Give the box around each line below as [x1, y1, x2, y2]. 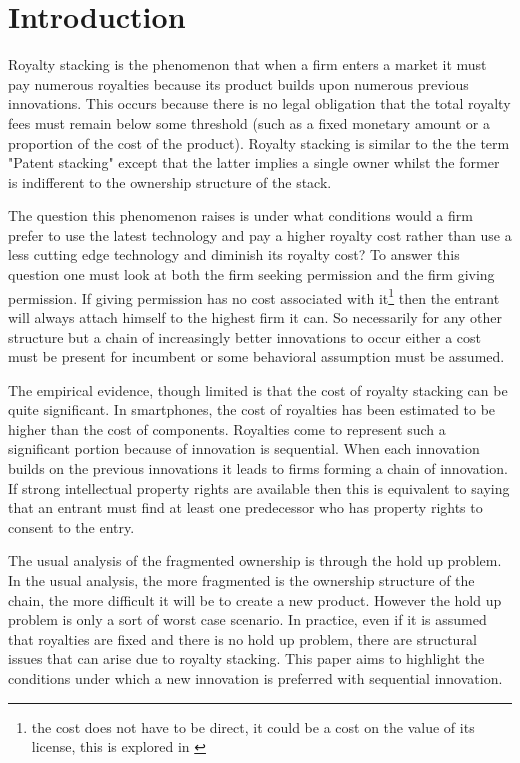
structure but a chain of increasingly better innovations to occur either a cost [8, 326, 482, 347]
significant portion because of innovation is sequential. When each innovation [8, 438, 480, 459]
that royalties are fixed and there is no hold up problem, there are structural [8, 628, 477, 649]
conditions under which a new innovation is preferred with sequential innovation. [8, 668, 503, 688]
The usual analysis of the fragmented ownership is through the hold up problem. [8, 550, 502, 571]
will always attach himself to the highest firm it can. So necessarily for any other [8, 306, 503, 327]
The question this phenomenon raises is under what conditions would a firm [8, 205, 473, 226]
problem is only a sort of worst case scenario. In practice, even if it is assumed [8, 609, 487, 630]
